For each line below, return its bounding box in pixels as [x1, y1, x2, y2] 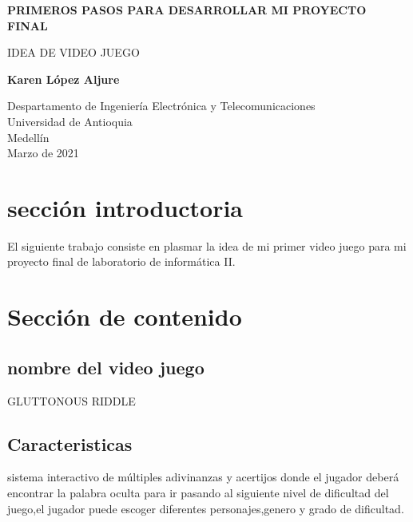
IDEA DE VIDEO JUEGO [7, 44, 140, 61]
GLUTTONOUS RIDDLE [7, 392, 136, 409]
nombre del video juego [7, 354, 205, 379]
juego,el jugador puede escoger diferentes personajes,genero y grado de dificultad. [7, 500, 404, 516]
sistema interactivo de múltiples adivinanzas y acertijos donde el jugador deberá [7, 469, 399, 485]
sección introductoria [7, 191, 244, 223]
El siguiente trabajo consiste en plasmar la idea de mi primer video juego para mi [7, 237, 407, 254]
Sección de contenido [7, 300, 242, 333]
